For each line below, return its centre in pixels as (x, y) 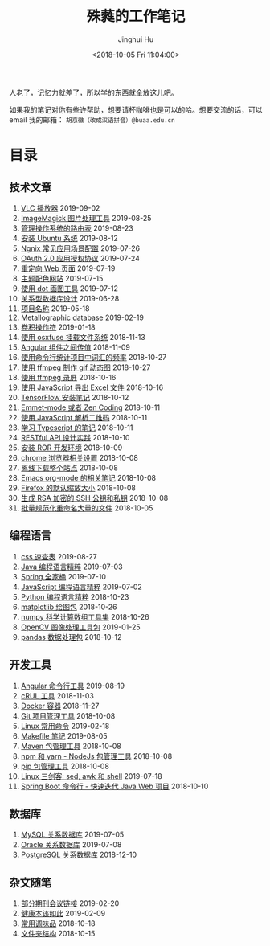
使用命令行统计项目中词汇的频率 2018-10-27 (94, 357)
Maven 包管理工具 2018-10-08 (71, 746)
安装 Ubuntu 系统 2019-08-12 (70, 238)
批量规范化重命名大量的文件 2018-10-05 (87, 508)
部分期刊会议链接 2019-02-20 (70, 903)
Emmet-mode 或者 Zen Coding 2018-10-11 (90, 407)
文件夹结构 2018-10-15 (58, 934)
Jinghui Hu (136, 39)
